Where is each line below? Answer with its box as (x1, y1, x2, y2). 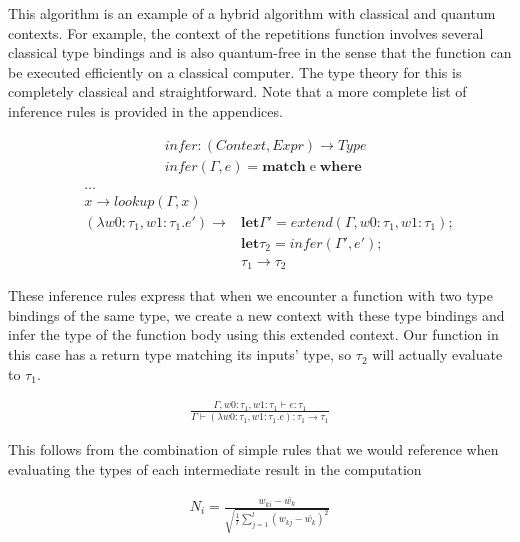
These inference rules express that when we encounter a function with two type (8, 285, 493, 306)
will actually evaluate (372, 344, 503, 365)
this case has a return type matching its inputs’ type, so (8, 344, 352, 365)
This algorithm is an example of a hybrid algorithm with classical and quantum (8, 3, 496, 23)
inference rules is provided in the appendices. (8, 100, 283, 121)
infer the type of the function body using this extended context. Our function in (8, 324, 499, 345)
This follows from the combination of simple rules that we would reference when (8, 439, 499, 460)
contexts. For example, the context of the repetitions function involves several (8, 22, 484, 43)
